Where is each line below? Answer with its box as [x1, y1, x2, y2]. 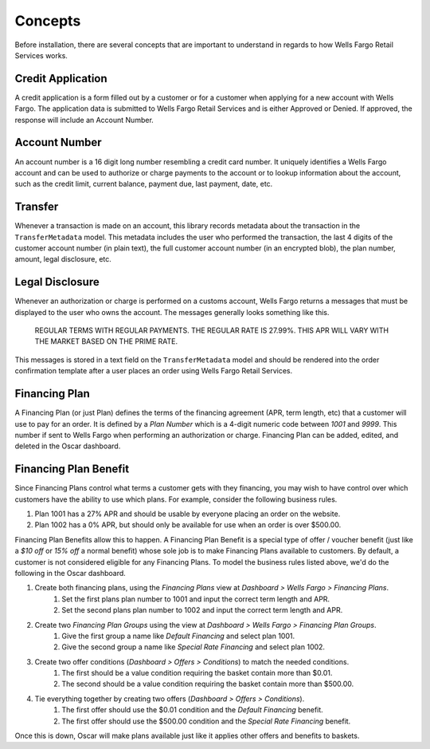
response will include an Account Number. [14, 115, 154, 124]
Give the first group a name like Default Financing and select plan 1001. [61, 631, 295, 641]
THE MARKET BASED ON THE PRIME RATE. [34, 337, 178, 346]
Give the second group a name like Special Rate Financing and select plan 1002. [61, 642, 326, 652]
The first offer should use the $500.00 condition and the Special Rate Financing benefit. [61, 716, 351, 726]
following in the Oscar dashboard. [14, 568, 127, 578]
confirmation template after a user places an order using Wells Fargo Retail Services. [14, 366, 293, 376]
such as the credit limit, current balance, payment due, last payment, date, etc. [14, 179, 273, 189]
